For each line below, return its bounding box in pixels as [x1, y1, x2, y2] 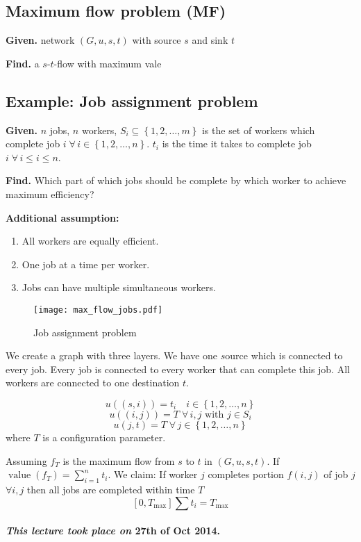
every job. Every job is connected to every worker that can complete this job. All [6, 361, 350, 376]
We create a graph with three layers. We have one [6, 348, 218, 363]
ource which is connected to [225, 348, 343, 363]
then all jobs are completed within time [26, 482, 195, 496]
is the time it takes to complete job [162, 136, 312, 151]
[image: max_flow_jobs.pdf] [33, 304, 163, 315]
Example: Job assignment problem [6, 90, 258, 111]
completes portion [208, 467, 284, 482]
